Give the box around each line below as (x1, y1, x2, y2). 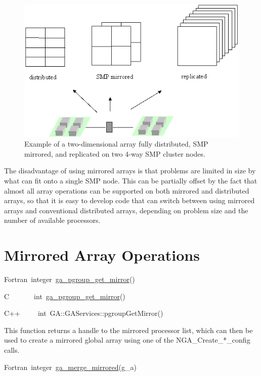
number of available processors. (4, 215, 101, 225)
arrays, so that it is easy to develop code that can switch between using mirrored (4, 195, 255, 206)
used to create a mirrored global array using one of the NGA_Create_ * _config (4, 335, 250, 345)
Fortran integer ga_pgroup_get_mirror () (4, 274, 135, 285)
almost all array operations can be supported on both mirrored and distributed (4, 185, 249, 196)
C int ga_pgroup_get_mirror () (4, 291, 125, 301)
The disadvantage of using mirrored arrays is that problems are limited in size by (4, 165, 256, 176)
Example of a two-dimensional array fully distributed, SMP (24, 138, 208, 149)
